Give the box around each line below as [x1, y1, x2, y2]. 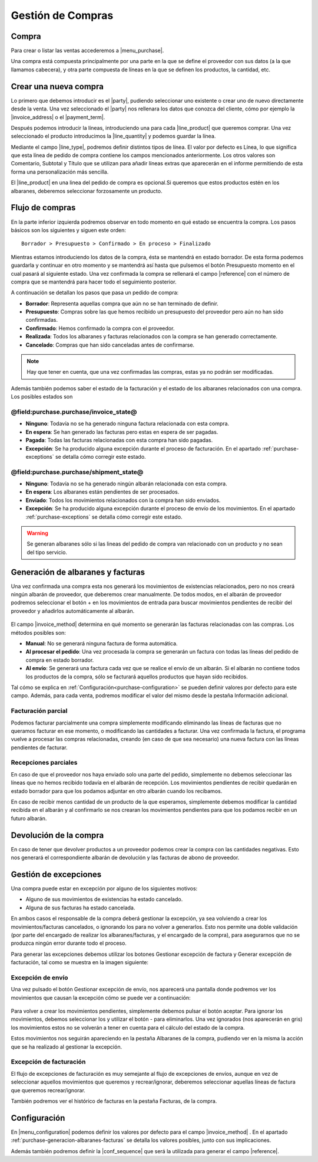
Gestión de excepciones [11, 869, 102, 879]
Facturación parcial [11, 707, 68, 715]
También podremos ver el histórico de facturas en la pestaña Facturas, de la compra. [11, 1097, 217, 1104]
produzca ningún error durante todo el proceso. [11, 939, 127, 947]
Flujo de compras [11, 203, 76, 213]
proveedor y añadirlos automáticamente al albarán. [11, 607, 135, 614]
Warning [26, 530, 48, 537]
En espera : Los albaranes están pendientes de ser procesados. [25, 488, 180, 495]
